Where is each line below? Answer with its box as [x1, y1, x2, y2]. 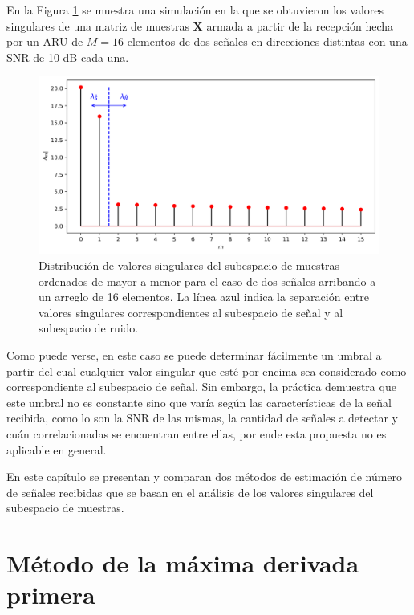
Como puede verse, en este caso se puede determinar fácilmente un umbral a [6, 347, 382, 364]
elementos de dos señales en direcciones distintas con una [127, 33, 408, 50]
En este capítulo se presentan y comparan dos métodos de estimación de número [6, 468, 403, 485]
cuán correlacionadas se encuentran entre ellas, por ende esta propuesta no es [6, 426, 387, 442]
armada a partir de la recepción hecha [206, 17, 394, 34]
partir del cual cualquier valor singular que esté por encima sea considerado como [6, 362, 407, 379]
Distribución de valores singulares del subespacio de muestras [39, 257, 340, 274]
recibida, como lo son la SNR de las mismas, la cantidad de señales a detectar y [6, 409, 398, 426]
